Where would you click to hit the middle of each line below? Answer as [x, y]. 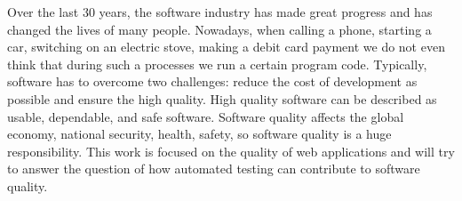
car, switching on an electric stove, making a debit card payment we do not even [226, 47]
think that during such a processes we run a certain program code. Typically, [217, 64]
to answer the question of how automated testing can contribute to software [214, 169]
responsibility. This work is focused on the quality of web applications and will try [231, 151]
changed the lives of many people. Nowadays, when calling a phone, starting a [219, 29]
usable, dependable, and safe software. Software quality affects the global [206, 116]
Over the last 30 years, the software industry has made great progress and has [220, 12]
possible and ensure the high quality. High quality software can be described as [222, 98]
